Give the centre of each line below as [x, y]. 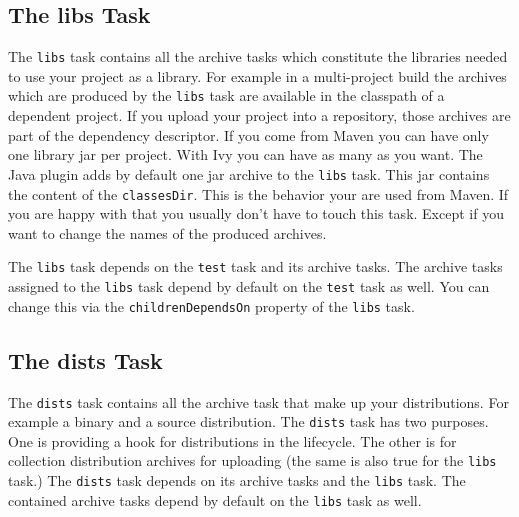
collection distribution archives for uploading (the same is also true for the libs [252, 460]
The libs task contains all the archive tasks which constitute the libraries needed [258, 56]
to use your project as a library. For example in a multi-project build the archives [257, 75]
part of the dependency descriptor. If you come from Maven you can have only [248, 134]
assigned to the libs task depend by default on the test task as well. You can [249, 286]
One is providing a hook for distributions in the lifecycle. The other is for [232, 440]
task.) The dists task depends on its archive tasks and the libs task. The [237, 480]
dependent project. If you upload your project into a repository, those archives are [259, 115]
